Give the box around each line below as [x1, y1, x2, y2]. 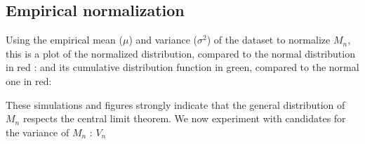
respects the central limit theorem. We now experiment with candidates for [22, 111, 346, 126]
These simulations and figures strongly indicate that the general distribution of [6, 97, 345, 112]
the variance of [6, 124, 69, 139]
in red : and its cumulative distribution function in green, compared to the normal [6, 60, 359, 74]
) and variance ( [128, 32, 198, 47]
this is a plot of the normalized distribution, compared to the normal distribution [6, 46, 355, 60]
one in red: [6, 73, 52, 88]
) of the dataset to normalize [206, 32, 331, 47]
